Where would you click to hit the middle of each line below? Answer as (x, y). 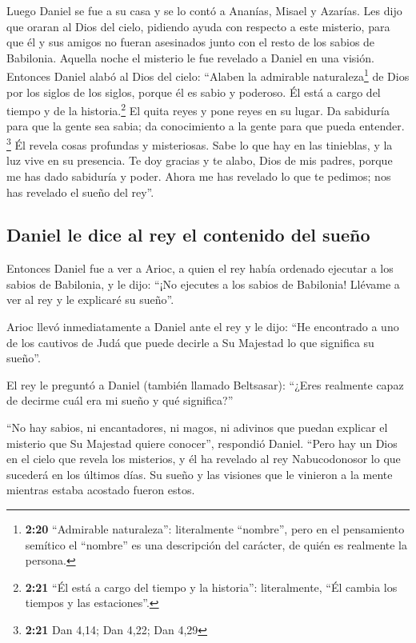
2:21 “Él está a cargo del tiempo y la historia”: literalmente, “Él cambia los (211, 587)
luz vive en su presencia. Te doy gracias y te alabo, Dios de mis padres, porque (200, 160)
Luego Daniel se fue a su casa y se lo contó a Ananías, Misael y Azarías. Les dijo (204, 10)
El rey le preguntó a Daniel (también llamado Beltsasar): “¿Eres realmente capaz (205, 384)
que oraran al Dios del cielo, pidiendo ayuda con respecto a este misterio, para (198, 26)
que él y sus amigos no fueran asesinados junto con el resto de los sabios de (191, 42)
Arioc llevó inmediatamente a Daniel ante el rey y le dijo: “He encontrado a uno (203, 327)
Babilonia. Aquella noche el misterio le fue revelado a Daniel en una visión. (190, 57)
